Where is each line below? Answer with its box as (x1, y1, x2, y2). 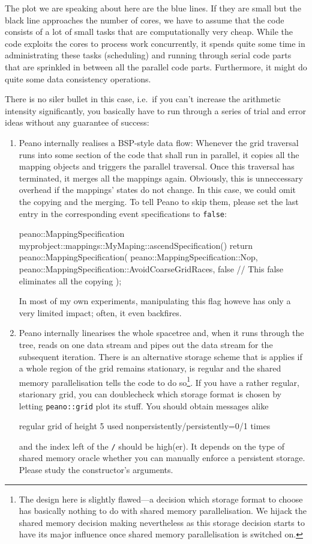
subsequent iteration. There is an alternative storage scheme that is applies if (19, 350, 302, 362)
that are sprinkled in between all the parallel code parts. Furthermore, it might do (5, 60, 307, 73)
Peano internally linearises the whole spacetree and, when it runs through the (19, 326, 304, 339)
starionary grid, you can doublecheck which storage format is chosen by (19, 387, 282, 400)
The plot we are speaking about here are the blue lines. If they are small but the (5, 2, 301, 14)
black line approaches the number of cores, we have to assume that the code (5, 13, 284, 26)
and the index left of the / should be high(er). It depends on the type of (19, 439, 284, 452)
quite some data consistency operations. (5, 72, 151, 85)
